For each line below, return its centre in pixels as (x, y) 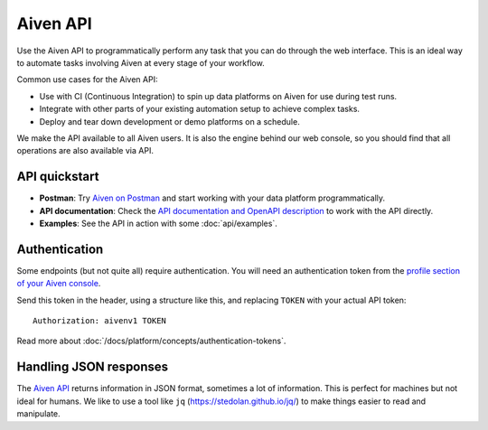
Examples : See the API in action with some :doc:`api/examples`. (158, 223)
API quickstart (58, 177)
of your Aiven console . (59, 284)
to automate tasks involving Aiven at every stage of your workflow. (141, 62)
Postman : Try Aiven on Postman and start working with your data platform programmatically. (212, 198)
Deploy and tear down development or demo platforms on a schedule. (169, 121)
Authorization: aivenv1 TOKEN (100, 321)
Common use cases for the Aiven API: (87, 79)
